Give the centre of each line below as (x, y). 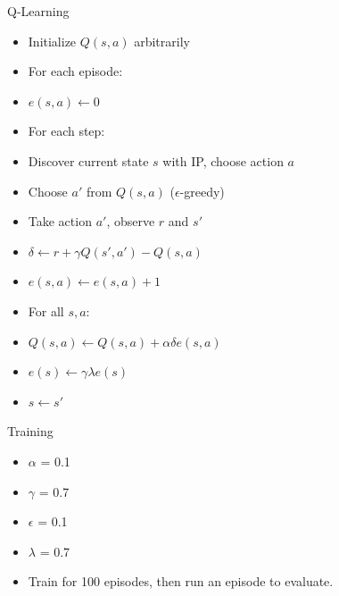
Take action (60, 221)
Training (30, 431)
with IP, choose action (223, 160)
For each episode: (75, 71)
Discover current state (88, 160)
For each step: (66, 131)
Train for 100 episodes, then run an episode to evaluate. (181, 581)
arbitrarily (162, 41)
